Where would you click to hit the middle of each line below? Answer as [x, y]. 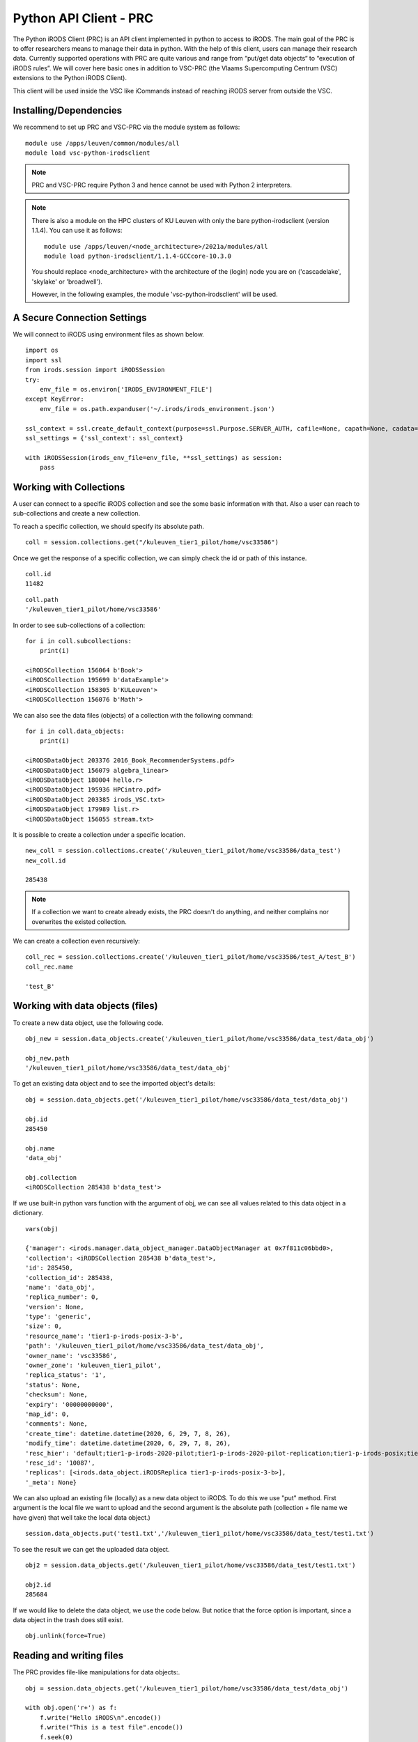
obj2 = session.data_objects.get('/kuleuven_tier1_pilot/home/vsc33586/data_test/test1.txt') [191, 1565]
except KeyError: [55, 399]
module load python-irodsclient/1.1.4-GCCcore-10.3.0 [138, 256]
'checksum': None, [57, 1395]
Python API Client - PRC [83, 18]
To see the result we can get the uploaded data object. [91, 1549]
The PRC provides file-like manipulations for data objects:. [96, 1672]
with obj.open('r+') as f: [71, 1708]
